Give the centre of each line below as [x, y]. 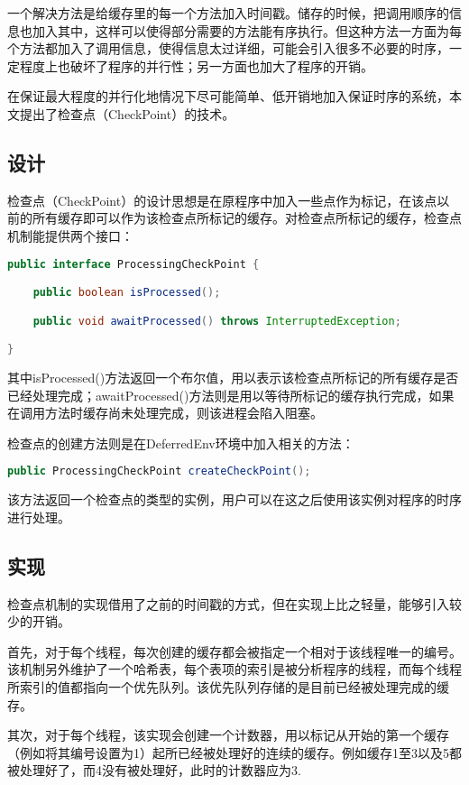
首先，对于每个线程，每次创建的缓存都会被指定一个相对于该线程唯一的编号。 [234, 651]
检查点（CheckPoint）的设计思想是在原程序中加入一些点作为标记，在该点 [222, 200]
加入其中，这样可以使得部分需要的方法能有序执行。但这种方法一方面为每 [247, 30]
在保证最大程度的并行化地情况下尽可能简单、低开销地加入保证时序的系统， [228, 96]
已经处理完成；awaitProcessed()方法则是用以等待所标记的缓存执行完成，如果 [231, 395]
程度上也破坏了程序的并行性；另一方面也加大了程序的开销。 [196, 65]
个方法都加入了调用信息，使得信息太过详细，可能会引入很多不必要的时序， [228, 48]
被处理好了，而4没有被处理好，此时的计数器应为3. [154, 770]
